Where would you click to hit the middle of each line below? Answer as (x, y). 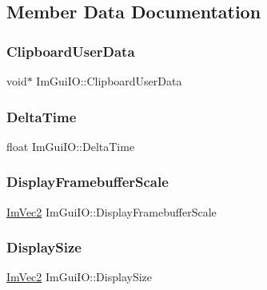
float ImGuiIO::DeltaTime (71, 146)
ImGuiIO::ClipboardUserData (109, 81)
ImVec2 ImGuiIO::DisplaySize (79, 277)
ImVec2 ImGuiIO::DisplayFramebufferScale (112, 211)
